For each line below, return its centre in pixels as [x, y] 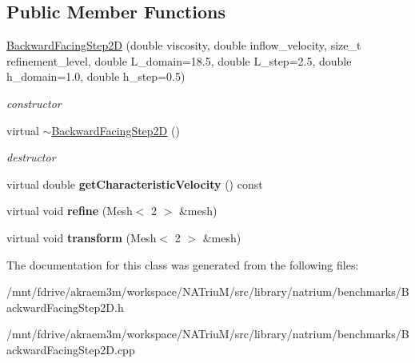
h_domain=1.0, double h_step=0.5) [96, 76]
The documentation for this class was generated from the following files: [183, 264]
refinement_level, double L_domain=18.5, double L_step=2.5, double [179, 60]
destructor [31, 157]
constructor [34, 103]
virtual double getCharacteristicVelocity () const [135, 183]
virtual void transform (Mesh [82, 237]
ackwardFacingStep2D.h [65, 307]
